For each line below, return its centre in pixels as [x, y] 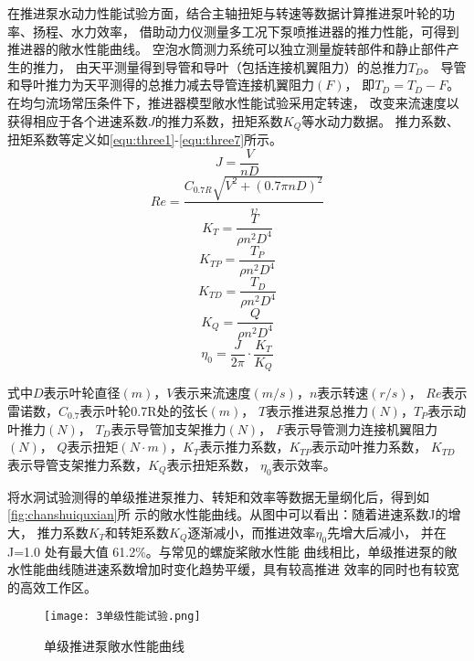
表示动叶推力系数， [369, 447]
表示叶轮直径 [82, 393]
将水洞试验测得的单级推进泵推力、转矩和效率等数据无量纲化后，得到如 [218, 496]
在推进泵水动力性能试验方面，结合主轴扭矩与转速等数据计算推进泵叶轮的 [225, 13]
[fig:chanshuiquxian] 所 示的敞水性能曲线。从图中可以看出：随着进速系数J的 [228, 514]
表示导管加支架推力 [169, 428]
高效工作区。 [58, 586]
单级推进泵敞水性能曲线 [114, 645]
